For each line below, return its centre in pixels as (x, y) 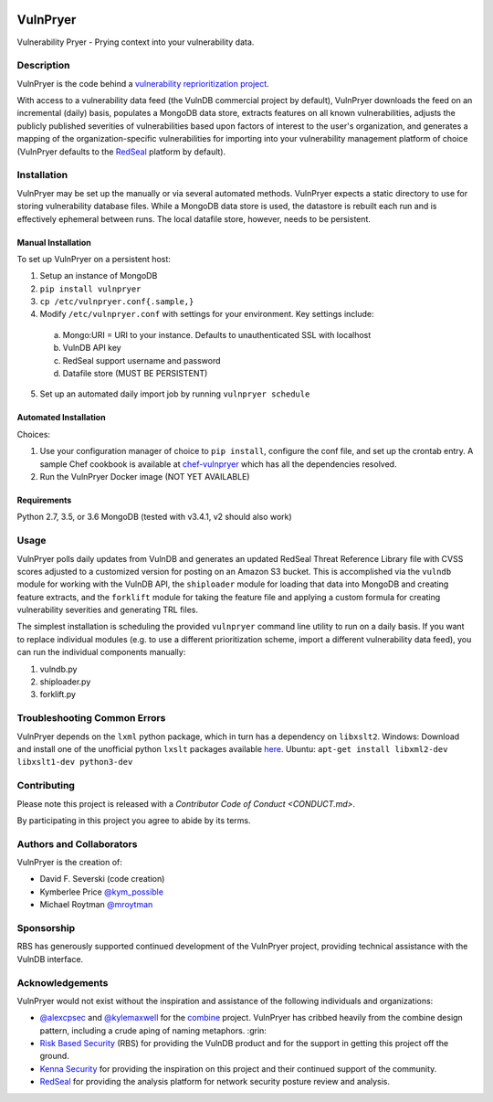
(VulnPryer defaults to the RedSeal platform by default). (121, 152)
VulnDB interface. (50, 959)
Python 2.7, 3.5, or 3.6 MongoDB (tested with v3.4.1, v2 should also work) (154, 517)
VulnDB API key (92, 348)
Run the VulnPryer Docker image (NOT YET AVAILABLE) (145, 477)
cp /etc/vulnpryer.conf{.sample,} (117, 302)
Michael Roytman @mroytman (96, 905)
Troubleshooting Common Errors (91, 718)
